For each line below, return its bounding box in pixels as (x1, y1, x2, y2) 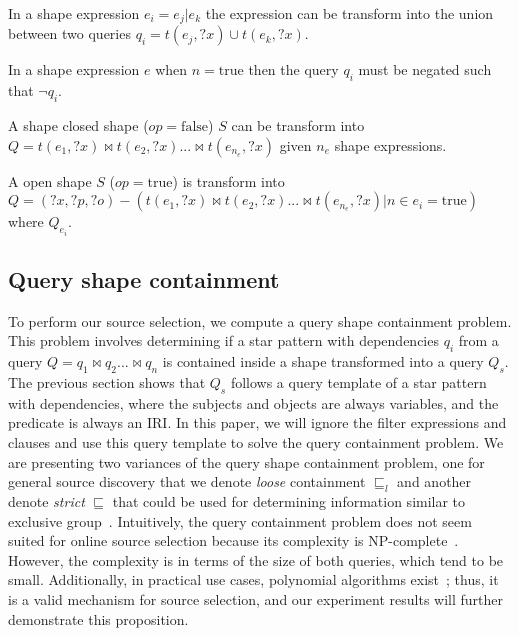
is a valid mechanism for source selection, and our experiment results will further (8, 589, 503, 609)
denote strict (8, 491, 85, 512)
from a (458, 330, 499, 351)
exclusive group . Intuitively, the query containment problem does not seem (8, 510, 472, 531)
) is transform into (172, 170, 285, 191)
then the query (248, 59, 339, 80)
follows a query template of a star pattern (230, 372, 487, 393)
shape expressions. (334, 134, 447, 155)
